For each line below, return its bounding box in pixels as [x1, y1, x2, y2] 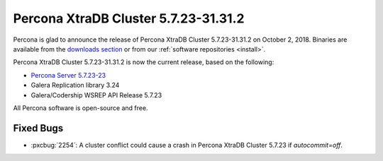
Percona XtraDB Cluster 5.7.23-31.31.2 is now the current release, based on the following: [13, 58, 274, 66]
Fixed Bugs [13, 122, 64, 134]
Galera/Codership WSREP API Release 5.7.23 [30, 90, 162, 99]
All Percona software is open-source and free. [13, 103, 148, 112]
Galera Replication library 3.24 [30, 81, 120, 90]
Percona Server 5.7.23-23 [30, 71, 106, 79]
